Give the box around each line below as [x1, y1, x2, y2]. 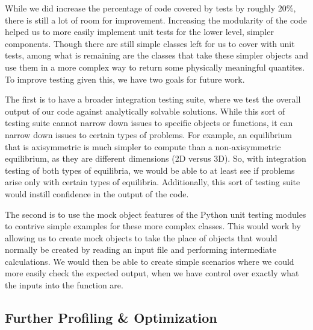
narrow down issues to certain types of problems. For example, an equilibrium [5, 128, 292, 141]
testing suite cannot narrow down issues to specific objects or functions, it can [5, 116, 293, 129]
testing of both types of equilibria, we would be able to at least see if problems [5, 163, 295, 176]
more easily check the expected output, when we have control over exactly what [5, 267, 299, 279]
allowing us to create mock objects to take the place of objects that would [5, 231, 277, 244]
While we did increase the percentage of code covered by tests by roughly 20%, [5, 2, 296, 14]
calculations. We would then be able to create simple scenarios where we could [5, 255, 294, 267]
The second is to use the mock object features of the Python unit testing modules [5, 208, 306, 220]
